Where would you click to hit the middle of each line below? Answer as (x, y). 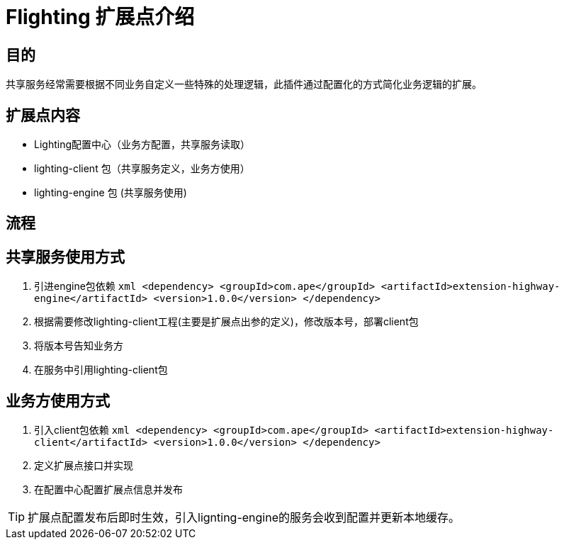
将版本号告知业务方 (79, 346)
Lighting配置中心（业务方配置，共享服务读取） (142, 145)
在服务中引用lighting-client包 (101, 370)
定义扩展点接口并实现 (84, 466)
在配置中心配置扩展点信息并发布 (108, 490)
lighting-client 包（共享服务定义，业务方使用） (142, 169)
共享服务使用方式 (65, 257)
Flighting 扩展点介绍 (100, 17)
